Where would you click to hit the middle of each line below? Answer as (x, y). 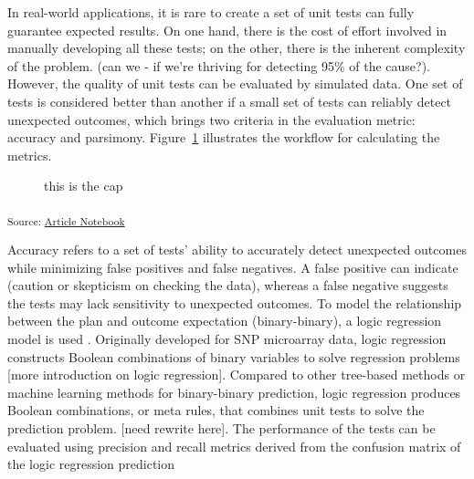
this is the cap (84, 186)
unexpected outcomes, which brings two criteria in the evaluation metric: (211, 119)
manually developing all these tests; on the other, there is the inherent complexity (237, 48)
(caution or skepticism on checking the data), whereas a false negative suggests (228, 285)
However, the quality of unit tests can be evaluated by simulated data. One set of (235, 83)
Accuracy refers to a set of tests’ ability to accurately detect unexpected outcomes (237, 250)
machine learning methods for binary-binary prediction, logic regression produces (234, 392)
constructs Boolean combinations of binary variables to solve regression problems (234, 356)
